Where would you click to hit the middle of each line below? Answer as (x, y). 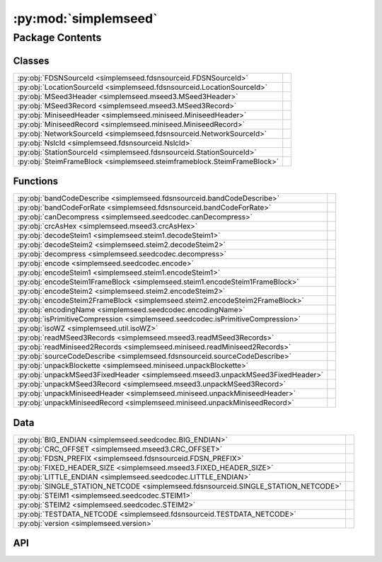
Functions (36, 182)
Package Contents (57, 38)
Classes (31, 61)
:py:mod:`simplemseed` (85, 18)
